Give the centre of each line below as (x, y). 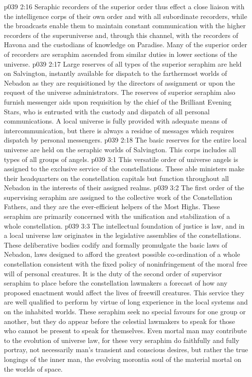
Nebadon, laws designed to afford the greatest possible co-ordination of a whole (122, 254)
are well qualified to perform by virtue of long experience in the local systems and (126, 302)
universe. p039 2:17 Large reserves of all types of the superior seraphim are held (123, 63)
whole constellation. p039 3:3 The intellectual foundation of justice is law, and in (124, 225)
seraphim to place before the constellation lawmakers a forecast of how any (116, 283)
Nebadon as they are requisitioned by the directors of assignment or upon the (120, 82)
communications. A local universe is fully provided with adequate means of (116, 121)
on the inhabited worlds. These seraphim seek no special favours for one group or (125, 311)
